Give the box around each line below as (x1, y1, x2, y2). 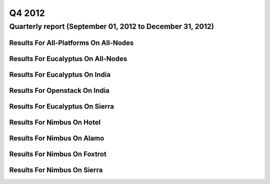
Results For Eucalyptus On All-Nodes (9, 54, 127, 63)
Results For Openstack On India (9, 86, 109, 95)
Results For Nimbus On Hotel (9, 118, 101, 127)
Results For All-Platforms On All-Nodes (9, 38, 134, 47)
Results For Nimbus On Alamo (9, 134, 104, 142)
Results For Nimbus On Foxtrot (9, 150, 107, 158)
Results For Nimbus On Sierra (9, 166, 103, 174)
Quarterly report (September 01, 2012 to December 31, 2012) (9, 22, 214, 31)
